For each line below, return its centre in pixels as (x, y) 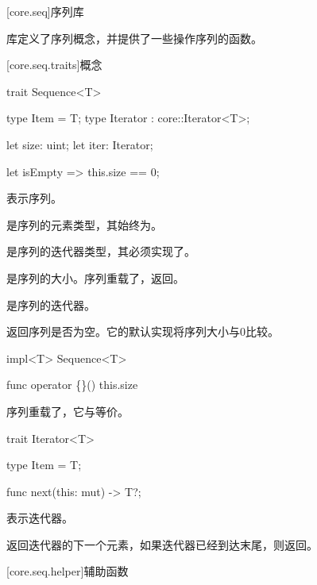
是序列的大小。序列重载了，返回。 (95, 277)
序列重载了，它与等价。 (68, 411)
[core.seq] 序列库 (45, 11)
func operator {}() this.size (72, 385)
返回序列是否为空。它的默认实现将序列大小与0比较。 (143, 331)
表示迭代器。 (40, 518)
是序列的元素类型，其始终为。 (84, 224)
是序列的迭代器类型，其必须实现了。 (101, 251)
